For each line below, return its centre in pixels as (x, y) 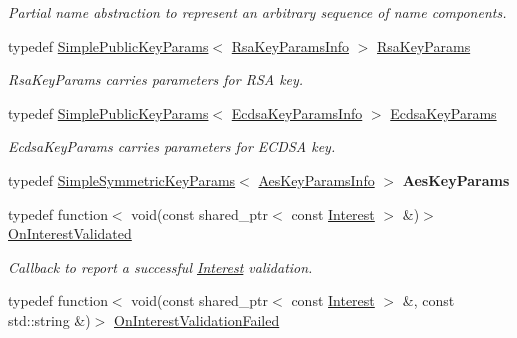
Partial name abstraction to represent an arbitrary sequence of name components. (257, 12)
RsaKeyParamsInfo (290, 45)
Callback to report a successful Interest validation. (160, 266)
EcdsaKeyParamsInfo (297, 112)
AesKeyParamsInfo (316, 179)
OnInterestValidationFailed (196, 319)
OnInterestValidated (70, 233)
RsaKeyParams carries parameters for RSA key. (156, 79)
